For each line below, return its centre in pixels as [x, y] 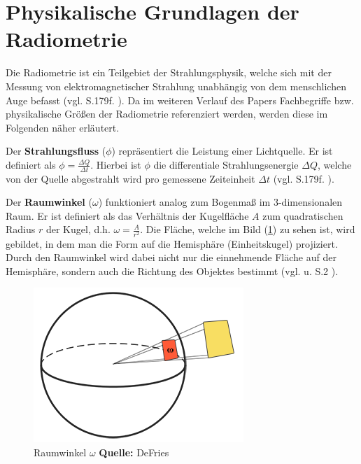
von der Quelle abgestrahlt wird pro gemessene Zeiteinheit [130, 178]
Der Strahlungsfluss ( [56, 151]
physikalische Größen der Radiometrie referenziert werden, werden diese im [167, 114]
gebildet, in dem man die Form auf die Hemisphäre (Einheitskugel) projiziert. [172, 243]
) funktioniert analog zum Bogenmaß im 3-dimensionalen [220, 202]
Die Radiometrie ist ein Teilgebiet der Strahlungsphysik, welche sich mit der [169, 72]
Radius [21, 229]
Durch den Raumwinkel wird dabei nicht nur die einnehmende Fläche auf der [171, 257]
